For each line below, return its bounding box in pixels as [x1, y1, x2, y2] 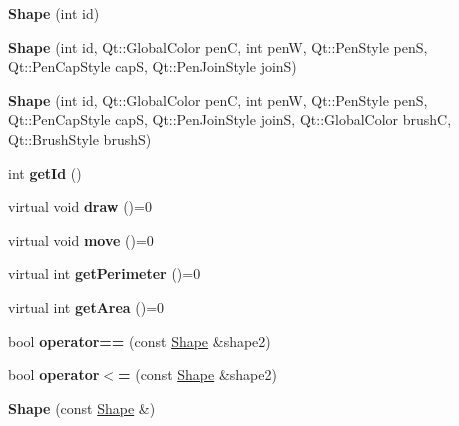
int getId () [8, 162, 82, 183]
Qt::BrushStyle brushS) [8, 128, 152, 149]
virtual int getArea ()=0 [8, 296, 165, 317]
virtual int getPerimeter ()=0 [8, 263, 201, 284]
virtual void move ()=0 [8, 229, 154, 250]
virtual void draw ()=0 [8, 196, 152, 217]
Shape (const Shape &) [8, 397, 156, 418]
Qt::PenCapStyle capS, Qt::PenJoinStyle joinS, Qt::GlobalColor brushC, [8, 109, 452, 130]
